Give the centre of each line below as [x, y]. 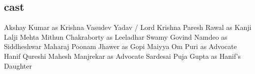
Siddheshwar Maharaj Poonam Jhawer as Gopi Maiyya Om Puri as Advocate [120, 46]
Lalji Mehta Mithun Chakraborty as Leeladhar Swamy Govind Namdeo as [116, 37]
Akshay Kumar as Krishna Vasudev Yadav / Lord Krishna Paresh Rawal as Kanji [128, 27]
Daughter [18, 65]
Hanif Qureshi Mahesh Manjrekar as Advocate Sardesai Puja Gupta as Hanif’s [123, 56]
